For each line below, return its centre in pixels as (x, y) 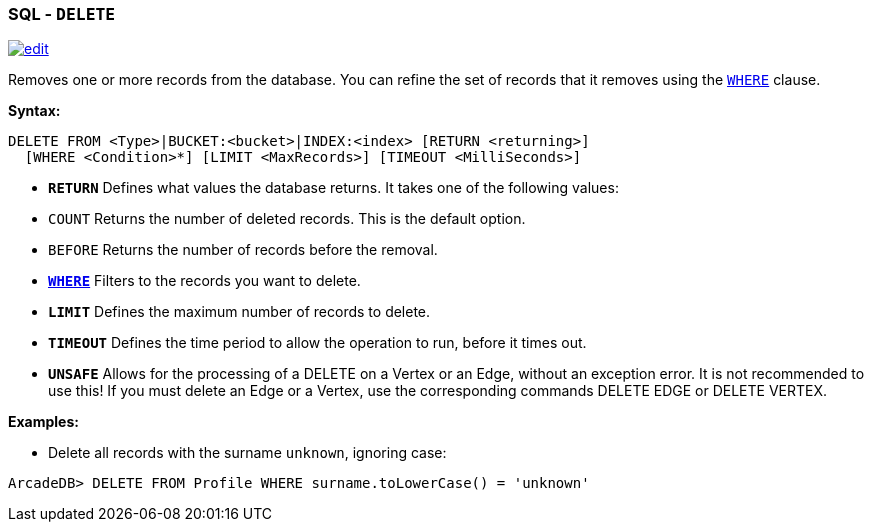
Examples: (43, 422)
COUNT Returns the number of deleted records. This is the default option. (287, 219)
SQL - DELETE (62, 14)
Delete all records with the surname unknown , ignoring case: (247, 453)
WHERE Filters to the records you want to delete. (204, 281)
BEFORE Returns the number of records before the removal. (243, 250)
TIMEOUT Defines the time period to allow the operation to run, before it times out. (317, 343)
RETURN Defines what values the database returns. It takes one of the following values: (333, 188)
